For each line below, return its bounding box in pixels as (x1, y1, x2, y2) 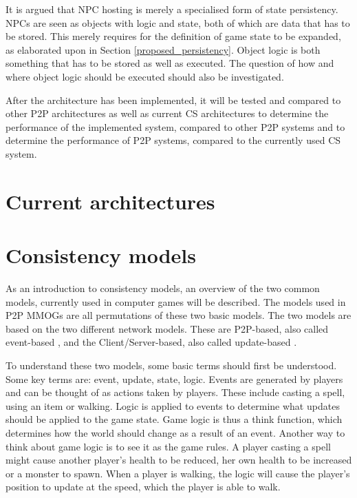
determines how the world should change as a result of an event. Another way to (6, 425, 345, 439)
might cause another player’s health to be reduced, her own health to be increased (6, 453, 352, 467)
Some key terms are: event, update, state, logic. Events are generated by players (6, 371, 343, 386)
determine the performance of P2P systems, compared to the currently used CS (6, 133, 341, 147)
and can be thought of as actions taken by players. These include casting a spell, (6, 385, 345, 400)
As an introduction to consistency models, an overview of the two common (6, 281, 320, 295)
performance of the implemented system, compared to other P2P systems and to (6, 119, 345, 134)
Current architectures (6, 187, 215, 215)
